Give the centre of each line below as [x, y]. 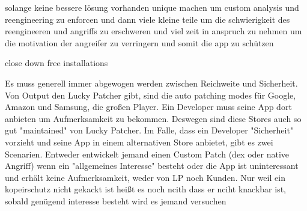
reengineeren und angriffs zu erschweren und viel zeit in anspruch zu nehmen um [153, 31]
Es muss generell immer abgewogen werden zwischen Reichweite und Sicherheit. [151, 83]
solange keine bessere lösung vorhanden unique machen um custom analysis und [152, 7]
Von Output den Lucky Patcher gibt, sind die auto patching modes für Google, [150, 95]
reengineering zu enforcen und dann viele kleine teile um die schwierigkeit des [147, 19]
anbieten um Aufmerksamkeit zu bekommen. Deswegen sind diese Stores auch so [153, 118]
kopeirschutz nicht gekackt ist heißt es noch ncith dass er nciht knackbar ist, [145, 189]
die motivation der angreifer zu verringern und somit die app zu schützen [139, 42]
